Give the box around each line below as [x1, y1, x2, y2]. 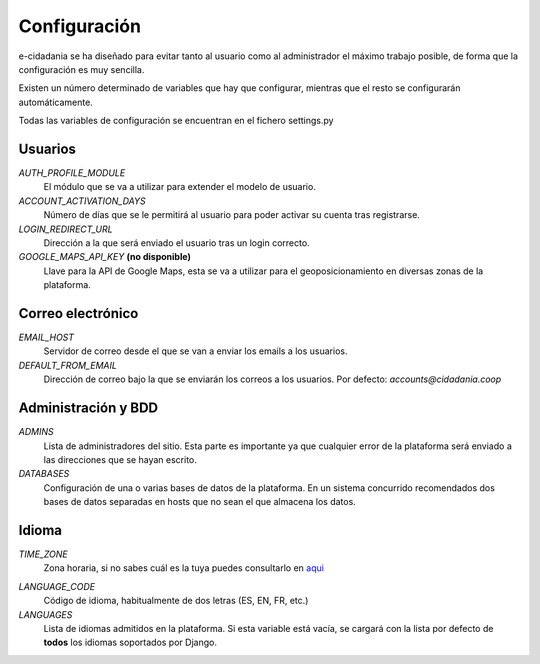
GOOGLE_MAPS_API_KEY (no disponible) [18, 251, 192, 263]
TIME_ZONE [18, 548, 69, 560]
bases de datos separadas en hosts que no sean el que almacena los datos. [43, 496, 357, 508]
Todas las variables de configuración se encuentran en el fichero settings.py [18, 115, 334, 127]
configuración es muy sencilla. [18, 63, 145, 75]
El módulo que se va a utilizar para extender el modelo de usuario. [43, 181, 317, 193]
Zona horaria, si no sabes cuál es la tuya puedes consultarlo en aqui [43, 562, 325, 574]
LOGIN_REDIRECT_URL [18, 223, 114, 235]
